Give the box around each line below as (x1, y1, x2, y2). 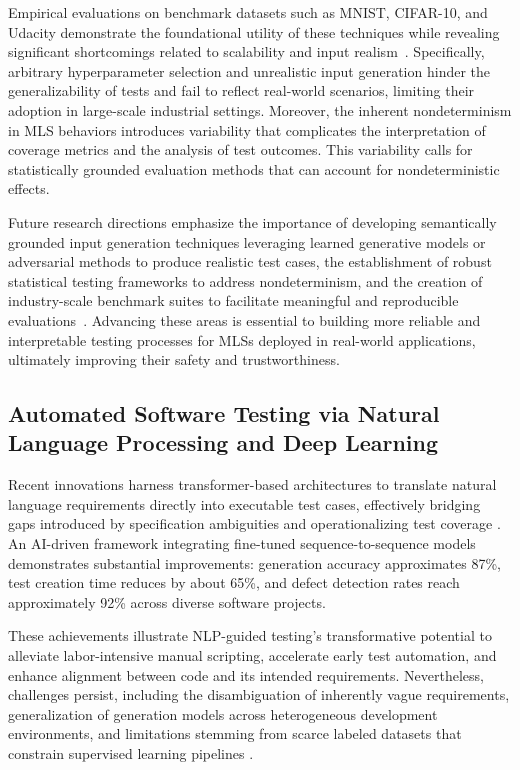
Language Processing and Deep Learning (8, 427, 439, 458)
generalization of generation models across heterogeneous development (8, 703, 438, 724)
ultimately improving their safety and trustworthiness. (8, 349, 340, 370)
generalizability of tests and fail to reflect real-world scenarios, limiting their (8, 80, 475, 101)
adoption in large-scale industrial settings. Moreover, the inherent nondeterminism (8, 99, 512, 120)
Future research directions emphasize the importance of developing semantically (8, 211, 497, 232)
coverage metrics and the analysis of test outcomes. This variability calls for (8, 139, 473, 160)
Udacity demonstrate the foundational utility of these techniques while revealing (8, 21, 500, 42)
